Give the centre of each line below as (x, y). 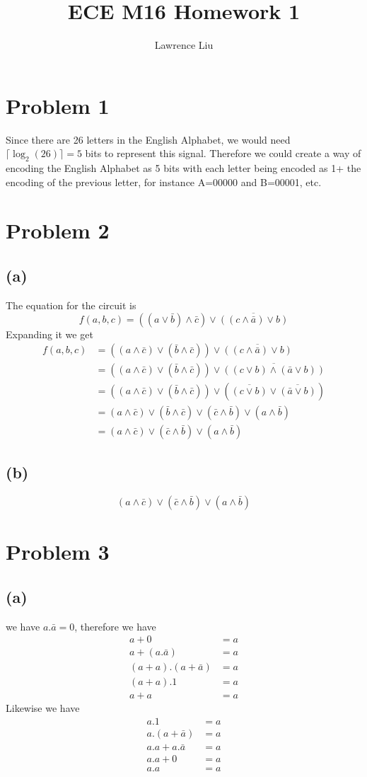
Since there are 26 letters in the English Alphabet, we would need (148, 139)
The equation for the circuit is (71, 305)
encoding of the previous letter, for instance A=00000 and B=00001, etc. (164, 182)
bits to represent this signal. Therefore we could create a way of (223, 153)
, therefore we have (115, 626)
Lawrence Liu (184, 45)
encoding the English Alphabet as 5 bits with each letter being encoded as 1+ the (183, 168)
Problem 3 (58, 552)
